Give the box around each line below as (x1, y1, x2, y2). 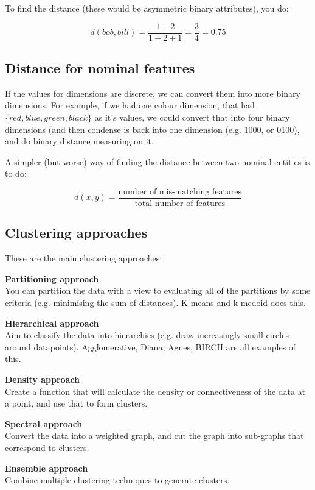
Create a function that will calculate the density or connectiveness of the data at (5, 385, 306, 397)
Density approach (5, 373, 80, 386)
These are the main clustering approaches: (5, 252, 162, 265)
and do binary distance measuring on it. (5, 135, 154, 147)
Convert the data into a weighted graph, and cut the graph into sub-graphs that (5, 429, 304, 442)
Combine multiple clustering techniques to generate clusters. (5, 474, 230, 486)
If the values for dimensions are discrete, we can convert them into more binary (5, 87, 300, 99)
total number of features (134, 199, 226, 208)
